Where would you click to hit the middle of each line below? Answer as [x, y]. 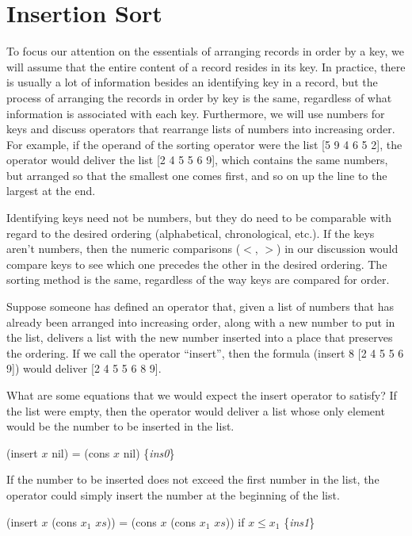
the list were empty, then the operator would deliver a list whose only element [196, 410]
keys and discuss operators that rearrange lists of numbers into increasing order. [201, 129]
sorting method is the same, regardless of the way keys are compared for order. [198, 279]
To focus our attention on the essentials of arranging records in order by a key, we [205, 51]
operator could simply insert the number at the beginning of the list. [173, 494]
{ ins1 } [299, 521]
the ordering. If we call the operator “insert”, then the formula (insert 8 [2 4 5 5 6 [205, 352]
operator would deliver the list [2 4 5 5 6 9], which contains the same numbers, [197, 160]
